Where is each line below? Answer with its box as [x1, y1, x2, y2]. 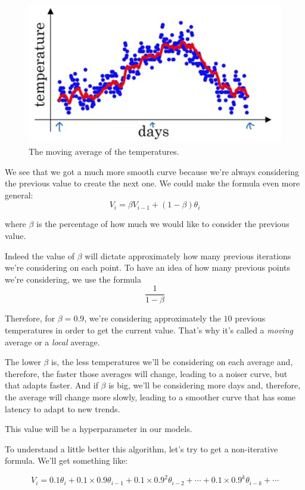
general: [5, 188, 33, 201]
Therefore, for [5, 312, 55, 324]
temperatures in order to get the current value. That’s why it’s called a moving [5, 324, 293, 336]
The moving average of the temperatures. [29, 145, 179, 157]
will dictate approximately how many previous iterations [85, 249, 291, 262]
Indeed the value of [5, 249, 75, 262]
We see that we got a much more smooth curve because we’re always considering [5, 165, 299, 177]
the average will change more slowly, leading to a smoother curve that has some [5, 390, 296, 403]
